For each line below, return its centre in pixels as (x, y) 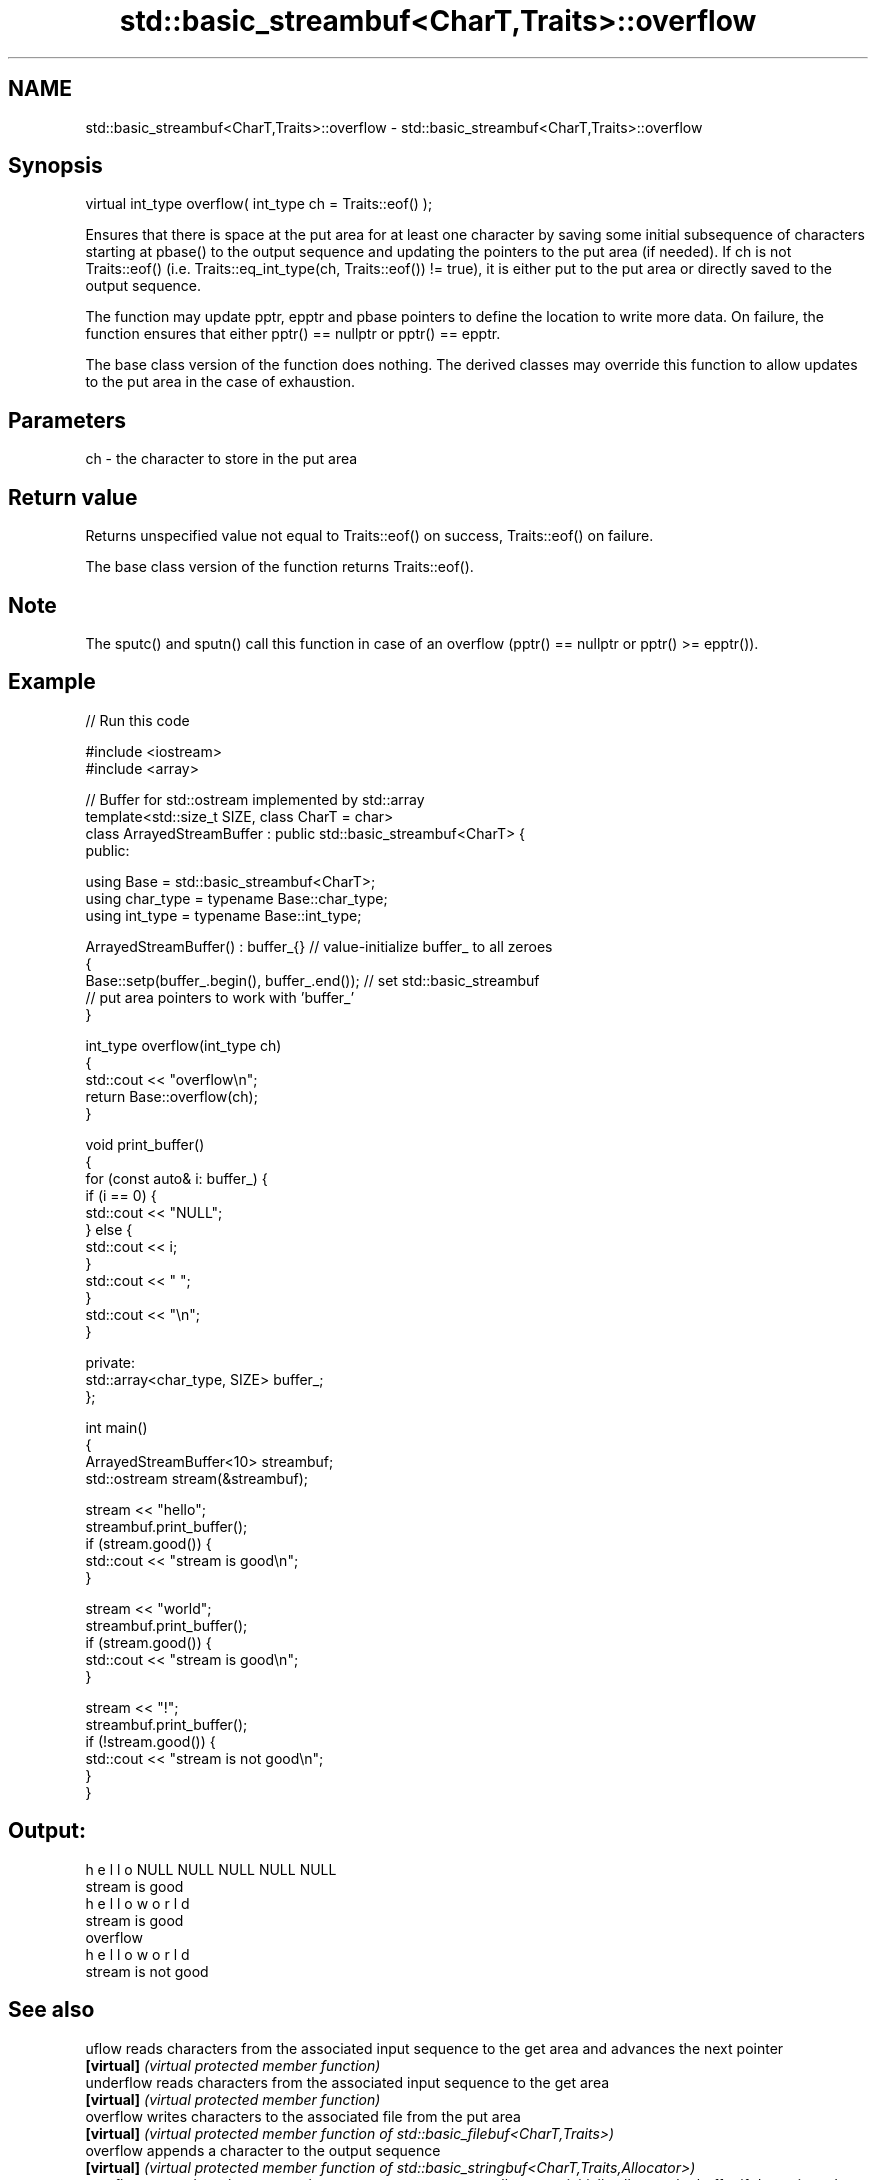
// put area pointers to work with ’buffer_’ (220, 997)
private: (110, 1362)
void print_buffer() (145, 1144)
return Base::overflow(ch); (171, 1096)
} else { (109, 1229)
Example (52, 682)
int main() (116, 1427)
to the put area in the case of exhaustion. (220, 382)
